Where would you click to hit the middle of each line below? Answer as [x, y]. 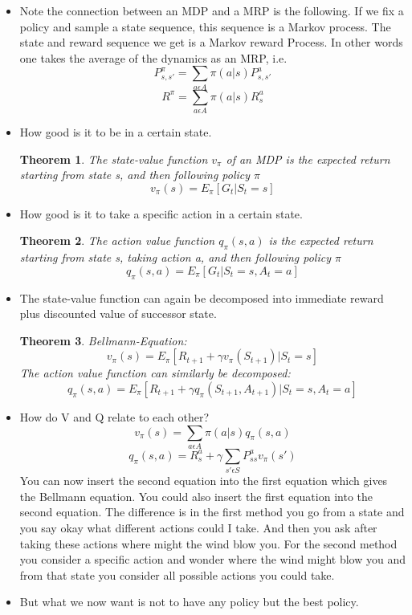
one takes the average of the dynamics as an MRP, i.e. [153, 57]
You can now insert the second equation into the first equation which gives [204, 481]
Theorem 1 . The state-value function [114, 159]
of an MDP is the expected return [308, 159]
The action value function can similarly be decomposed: [155, 373]
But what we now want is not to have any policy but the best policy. [189, 602]
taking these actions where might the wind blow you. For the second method [208, 543]
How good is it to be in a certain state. [116, 132]
